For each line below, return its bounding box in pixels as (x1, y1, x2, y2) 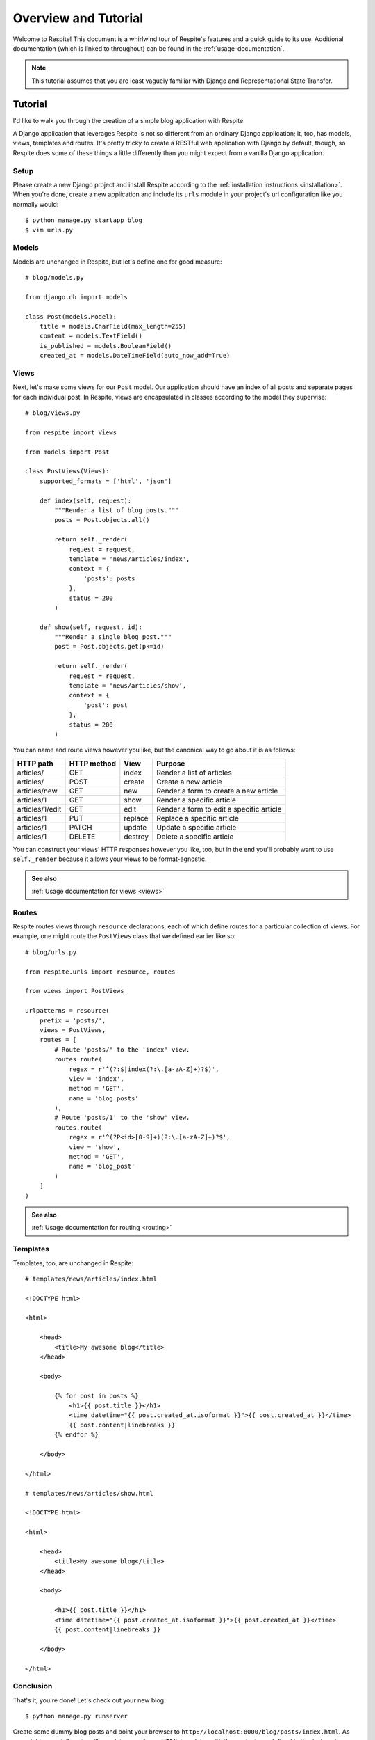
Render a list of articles (156, 768, 232, 777)
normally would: (12, 200, 59, 208)
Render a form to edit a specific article (156, 804, 282, 814)
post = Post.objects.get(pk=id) (54, 642, 165, 651)
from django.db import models (25, 293, 128, 301)
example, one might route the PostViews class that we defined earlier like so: (12, 932, 236, 940)
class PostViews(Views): (25, 467, 110, 475)
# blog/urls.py (25, 948, 77, 956)
